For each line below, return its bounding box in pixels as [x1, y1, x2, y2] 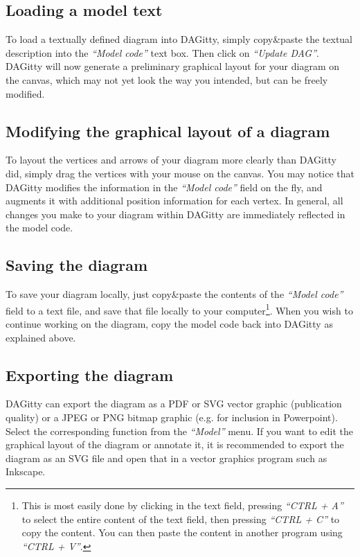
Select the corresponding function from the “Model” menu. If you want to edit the [6, 423, 354, 438]
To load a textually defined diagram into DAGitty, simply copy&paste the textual [6, 32, 353, 46]
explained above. [6, 330, 76, 344]
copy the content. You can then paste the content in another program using [21, 525, 343, 540]
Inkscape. [6, 464, 46, 479]
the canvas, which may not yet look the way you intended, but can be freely [6, 72, 328, 87]
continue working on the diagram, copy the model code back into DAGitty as [6, 316, 333, 330]
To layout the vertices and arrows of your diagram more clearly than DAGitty [6, 152, 336, 167]
